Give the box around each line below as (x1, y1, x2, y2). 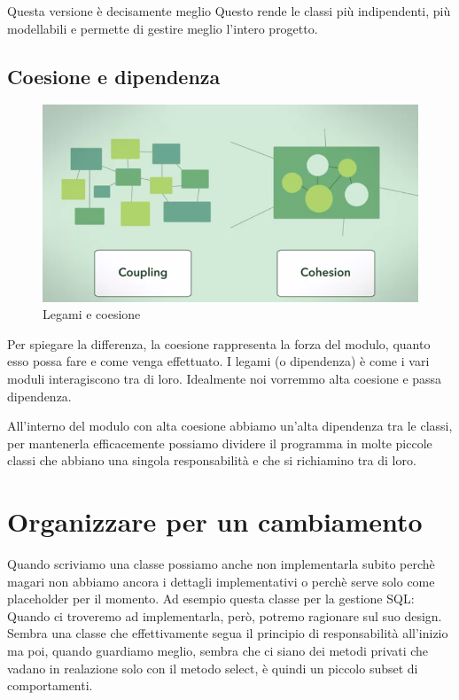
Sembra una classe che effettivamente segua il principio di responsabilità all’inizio (7, 624, 448, 642)
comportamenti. (7, 676, 93, 695)
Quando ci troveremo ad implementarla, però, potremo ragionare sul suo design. (7, 606, 442, 625)
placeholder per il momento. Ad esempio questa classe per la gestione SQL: (7, 589, 415, 608)
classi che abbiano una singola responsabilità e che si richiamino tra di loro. (7, 451, 416, 470)
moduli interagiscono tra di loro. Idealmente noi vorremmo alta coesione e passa (7, 369, 442, 387)
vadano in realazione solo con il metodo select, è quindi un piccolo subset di (7, 658, 418, 677)
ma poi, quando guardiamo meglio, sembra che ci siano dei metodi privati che (7, 641, 429, 659)
